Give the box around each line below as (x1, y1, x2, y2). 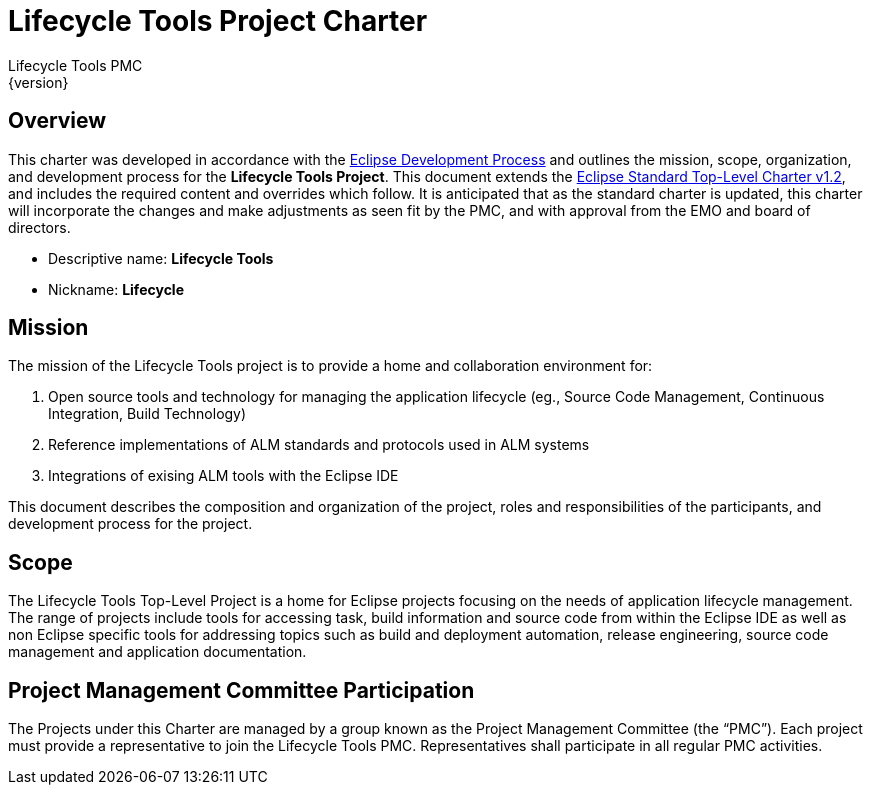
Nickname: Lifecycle (48, 280, 185, 298)
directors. (8, 218, 71, 236)
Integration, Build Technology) (48, 405, 247, 423)
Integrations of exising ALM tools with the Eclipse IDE (48, 467, 399, 485)
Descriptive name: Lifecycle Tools (48, 249, 274, 267)
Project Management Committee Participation (8, 677, 475, 703)
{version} (8, 73, 69, 91)
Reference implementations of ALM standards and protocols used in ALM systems (48, 436, 590, 454)
